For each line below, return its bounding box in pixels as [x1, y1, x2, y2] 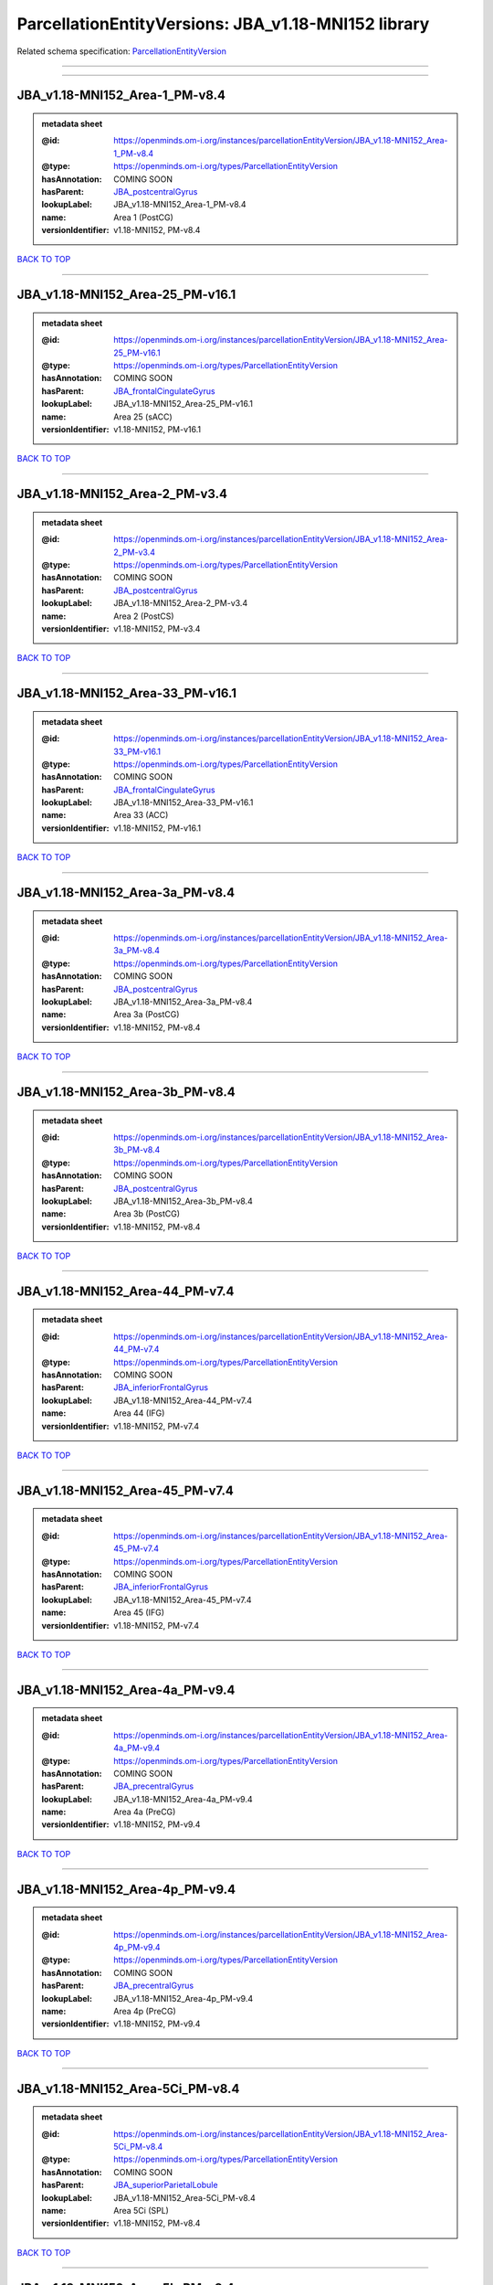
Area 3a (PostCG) [113, 1009, 180, 1020]
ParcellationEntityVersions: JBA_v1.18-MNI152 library [16, 14, 430, 34]
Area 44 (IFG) [113, 1408, 165, 1419]
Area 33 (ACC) [113, 810, 169, 821]
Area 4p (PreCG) [113, 2005, 177, 2016]
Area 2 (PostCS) [113, 611, 174, 622]
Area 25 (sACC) [113, 411, 173, 422]
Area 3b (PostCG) [113, 1208, 181, 1219]
